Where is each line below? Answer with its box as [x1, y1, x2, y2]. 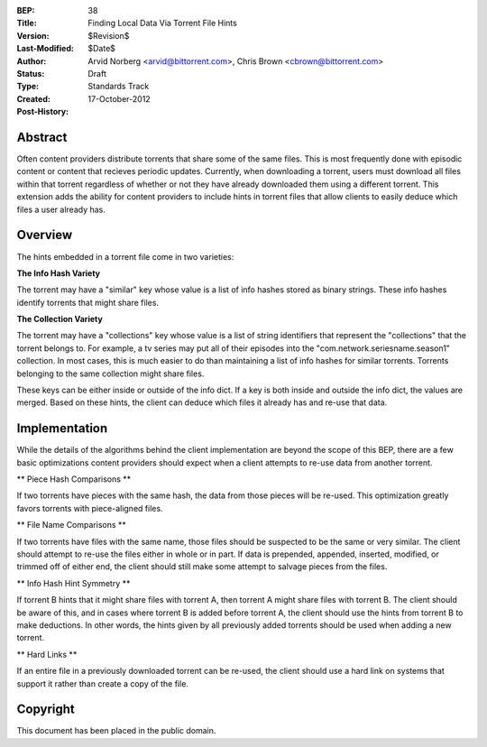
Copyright [16, 702, 76, 717]
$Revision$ [87, 30, 130, 41]
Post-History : [16, 106, 69, 117]
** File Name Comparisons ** [16, 520, 126, 530]
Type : [16, 81, 40, 92]
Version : [16, 30, 50, 41]
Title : [16, 18, 38, 29]
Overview [16, 227, 73, 243]
